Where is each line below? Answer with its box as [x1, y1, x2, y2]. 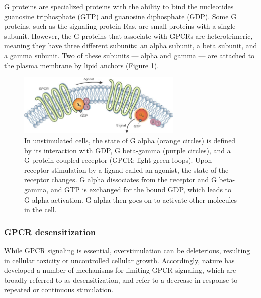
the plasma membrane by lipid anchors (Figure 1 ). [4, 60, 159, 70]
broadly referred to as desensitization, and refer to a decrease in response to [4, 274, 238, 285]
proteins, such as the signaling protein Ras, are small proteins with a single [4, 21, 236, 31]
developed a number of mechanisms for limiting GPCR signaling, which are [4, 265, 236, 275]
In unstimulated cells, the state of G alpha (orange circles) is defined [24, 135, 236, 146]
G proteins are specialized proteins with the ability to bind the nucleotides [4, 1, 234, 11]
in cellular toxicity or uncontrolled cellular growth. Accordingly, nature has [4, 255, 235, 265]
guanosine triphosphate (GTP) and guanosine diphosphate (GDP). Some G [4, 11, 237, 21]
